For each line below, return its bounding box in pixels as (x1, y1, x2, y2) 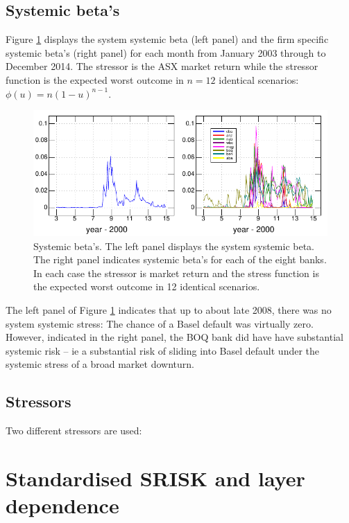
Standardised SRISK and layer (6, 463, 305, 492)
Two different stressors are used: (6, 423, 142, 438)
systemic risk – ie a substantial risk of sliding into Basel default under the (6, 343, 320, 357)
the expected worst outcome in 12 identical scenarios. (33, 279, 260, 294)
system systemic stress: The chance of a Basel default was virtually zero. (6, 316, 314, 330)
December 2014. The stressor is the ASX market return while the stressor (6, 59, 318, 73)
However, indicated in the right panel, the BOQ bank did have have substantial (6, 330, 343, 344)
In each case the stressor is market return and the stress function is (33, 265, 319, 280)
